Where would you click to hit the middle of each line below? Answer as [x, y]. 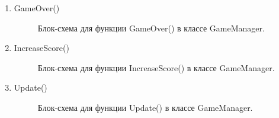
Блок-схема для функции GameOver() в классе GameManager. [151, 28]
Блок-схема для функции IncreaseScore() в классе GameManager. [156, 67]
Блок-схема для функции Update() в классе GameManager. [145, 107]
